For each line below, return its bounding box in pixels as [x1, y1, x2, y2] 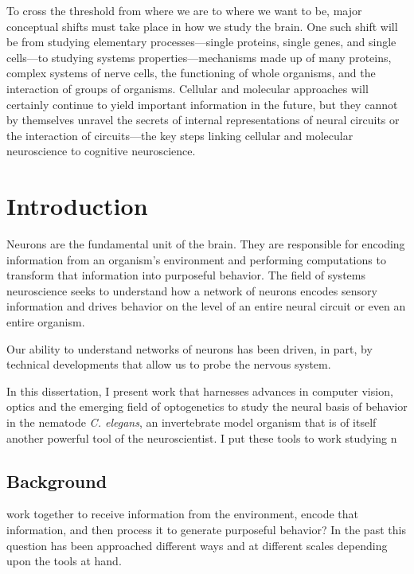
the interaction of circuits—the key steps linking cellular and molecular [6, 127, 353, 143]
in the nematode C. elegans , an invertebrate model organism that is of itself [6, 414, 377, 430]
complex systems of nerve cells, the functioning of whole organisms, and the [6, 64, 376, 81]
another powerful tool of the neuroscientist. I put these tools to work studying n [6, 429, 397, 446]
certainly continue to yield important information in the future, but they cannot [6, 96, 398, 112]
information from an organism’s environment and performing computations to [6, 251, 386, 267]
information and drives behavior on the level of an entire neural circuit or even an [6, 298, 406, 314]
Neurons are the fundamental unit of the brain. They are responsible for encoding [6, 236, 405, 252]
